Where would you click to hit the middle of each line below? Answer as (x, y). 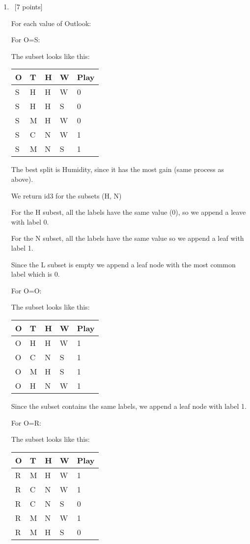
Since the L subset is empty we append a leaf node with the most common (123, 264)
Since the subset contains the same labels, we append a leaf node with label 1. (129, 406)
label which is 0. (35, 274)
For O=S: (26, 40)
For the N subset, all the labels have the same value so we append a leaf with (127, 238)
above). (22, 179)
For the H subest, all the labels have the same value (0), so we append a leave (128, 212)
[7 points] (28, 6)
